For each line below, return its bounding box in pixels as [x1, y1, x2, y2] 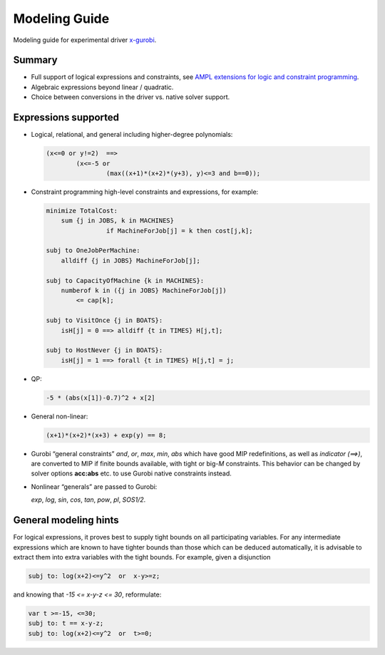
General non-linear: [31, 412, 88, 421]
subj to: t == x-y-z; [28, 619, 104, 627]
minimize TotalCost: [46, 207, 118, 215]
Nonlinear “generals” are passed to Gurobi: [31, 482, 158, 491]
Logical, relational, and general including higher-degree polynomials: [31, 130, 233, 139]
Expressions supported [13, 111, 120, 124]
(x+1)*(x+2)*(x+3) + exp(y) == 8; [46, 431, 167, 439]
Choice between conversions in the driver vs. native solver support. [31, 93, 230, 101]
